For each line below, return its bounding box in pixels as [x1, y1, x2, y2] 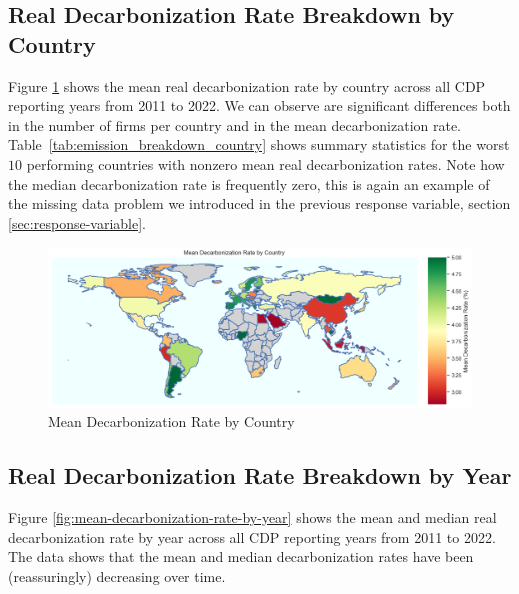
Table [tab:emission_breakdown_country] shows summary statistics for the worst [8, 134, 510, 155]
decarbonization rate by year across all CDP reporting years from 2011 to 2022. [8, 526, 496, 547]
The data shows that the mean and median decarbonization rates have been [8, 546, 474, 567]
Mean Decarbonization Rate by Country [48, 411, 295, 432]
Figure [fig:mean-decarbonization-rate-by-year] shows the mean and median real [8, 506, 497, 527]
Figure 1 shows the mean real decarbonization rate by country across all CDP [8, 75, 486, 96]
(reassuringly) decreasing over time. [8, 565, 226, 586]
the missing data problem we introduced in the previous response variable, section [8, 193, 511, 214]
